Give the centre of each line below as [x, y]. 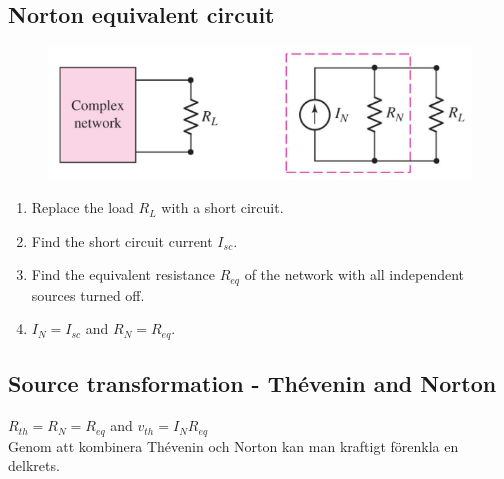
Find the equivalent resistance [123, 274]
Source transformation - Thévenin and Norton [252, 383]
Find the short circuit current [122, 240]
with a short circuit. [222, 207]
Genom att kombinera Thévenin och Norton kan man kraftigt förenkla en [233, 445]
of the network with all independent [354, 274]
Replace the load [82, 207]
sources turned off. [88, 294]
